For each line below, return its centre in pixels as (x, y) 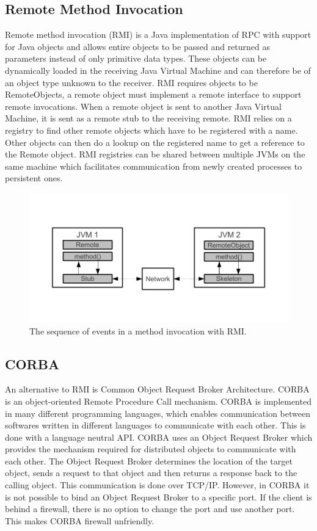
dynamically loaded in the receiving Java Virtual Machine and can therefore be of (158, 70)
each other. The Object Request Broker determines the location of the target (149, 461)
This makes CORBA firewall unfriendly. (80, 520)
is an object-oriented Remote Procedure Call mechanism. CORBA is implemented (158, 401)
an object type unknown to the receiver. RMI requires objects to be (131, 82)
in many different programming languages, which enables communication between (158, 413)
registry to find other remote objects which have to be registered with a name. (151, 130)
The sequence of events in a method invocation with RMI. (138, 331)
